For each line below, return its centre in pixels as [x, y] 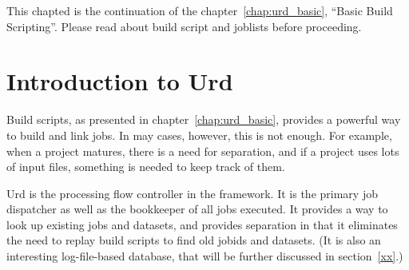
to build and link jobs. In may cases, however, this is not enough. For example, [199, 135]
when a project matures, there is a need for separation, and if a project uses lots [203, 151]
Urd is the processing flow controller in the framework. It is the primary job [192, 193]
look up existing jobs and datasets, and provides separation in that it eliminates [202, 224]
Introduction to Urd [120, 81]
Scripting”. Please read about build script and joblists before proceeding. [184, 26]
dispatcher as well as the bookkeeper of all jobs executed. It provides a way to [197, 209]
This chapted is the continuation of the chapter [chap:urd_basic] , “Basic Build [200, 10]
